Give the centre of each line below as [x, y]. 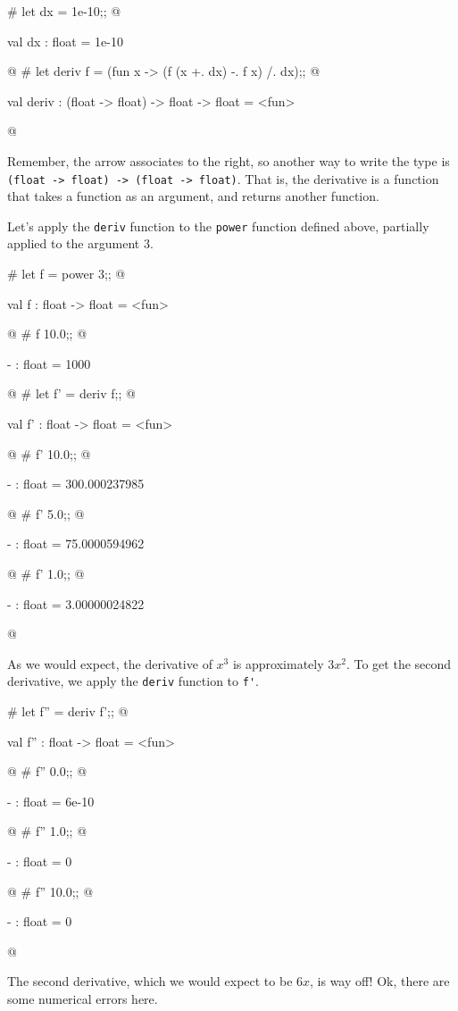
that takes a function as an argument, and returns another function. [193, 196]
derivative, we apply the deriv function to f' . [133, 681]
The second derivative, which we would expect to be [150, 981]
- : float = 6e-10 [51, 801]
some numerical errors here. [83, 998]
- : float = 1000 [49, 363]
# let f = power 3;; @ [67, 274]
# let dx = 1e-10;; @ [64, 11]
